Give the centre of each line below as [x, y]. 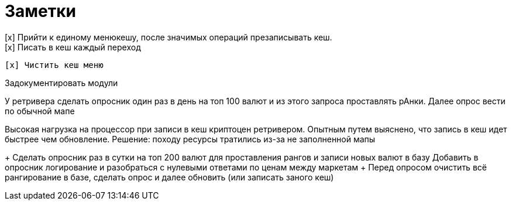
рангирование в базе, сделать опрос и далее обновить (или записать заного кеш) [169, 177]
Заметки [40, 11]
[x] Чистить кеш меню [54, 65]
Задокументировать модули [61, 83]
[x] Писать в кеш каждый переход [73, 47]
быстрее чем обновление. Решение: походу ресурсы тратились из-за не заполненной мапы [190, 139]
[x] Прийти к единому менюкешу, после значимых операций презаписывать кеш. [169, 37]
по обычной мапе [40, 111]
